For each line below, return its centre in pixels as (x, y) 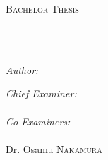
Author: (22, 69)
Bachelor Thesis (42, 8)
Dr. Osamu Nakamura (54, 148)
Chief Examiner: (41, 93)
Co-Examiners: (38, 121)
